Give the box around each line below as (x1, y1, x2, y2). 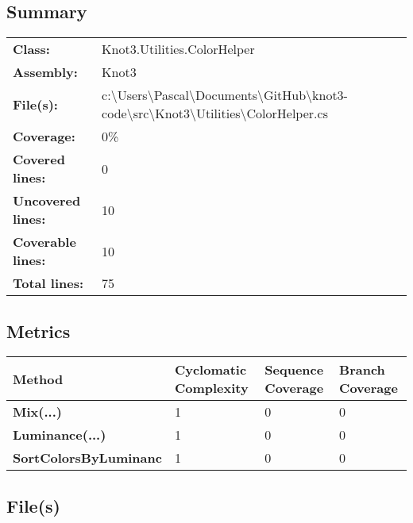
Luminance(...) (13, 425, 106, 444)
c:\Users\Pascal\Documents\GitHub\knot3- (102, 86, 348, 105)
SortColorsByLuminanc (13, 448, 162, 467)
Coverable (13, 233, 76, 252)
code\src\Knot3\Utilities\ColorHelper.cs (102, 104, 328, 123)
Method (13, 369, 64, 388)
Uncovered (13, 191, 81, 210)
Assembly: (13, 63, 78, 82)
